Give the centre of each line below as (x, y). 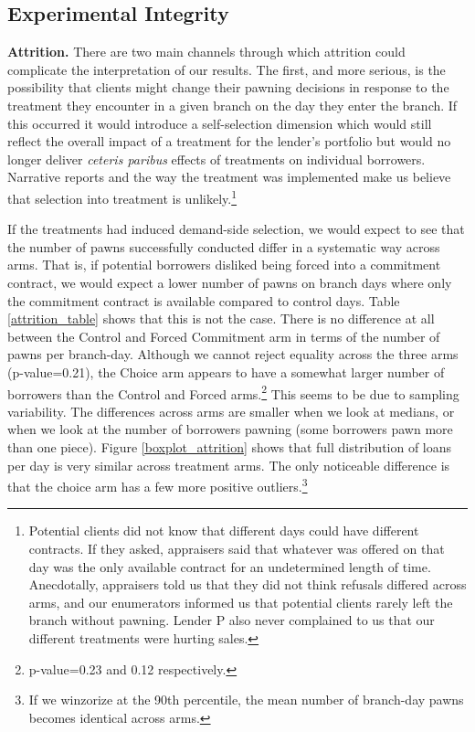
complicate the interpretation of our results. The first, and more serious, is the (227, 69)
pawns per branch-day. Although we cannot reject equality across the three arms (233, 354)
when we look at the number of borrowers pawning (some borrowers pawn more (230, 429)
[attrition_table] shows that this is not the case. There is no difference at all (221, 318)
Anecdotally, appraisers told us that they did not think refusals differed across (248, 584)
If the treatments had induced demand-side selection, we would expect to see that (236, 229)
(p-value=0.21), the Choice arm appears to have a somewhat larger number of (226, 371)
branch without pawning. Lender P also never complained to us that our (232, 620)
